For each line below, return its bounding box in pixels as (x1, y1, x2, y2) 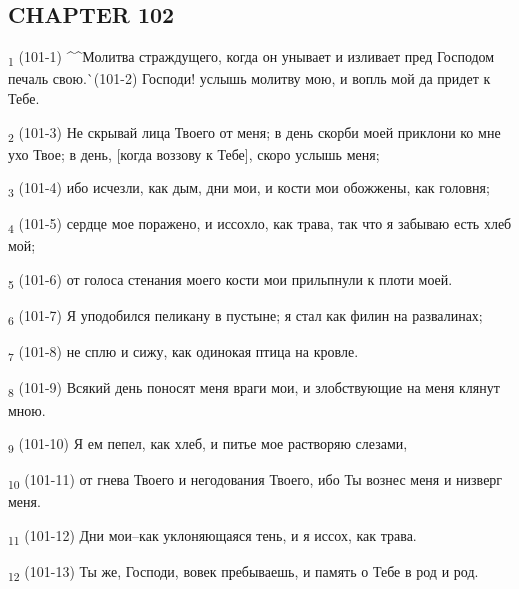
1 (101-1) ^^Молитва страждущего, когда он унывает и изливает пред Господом (8, 46, 495, 69)
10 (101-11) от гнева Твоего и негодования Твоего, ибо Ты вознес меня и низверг (8, 469, 503, 493)
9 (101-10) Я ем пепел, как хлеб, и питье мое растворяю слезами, (8, 433, 408, 456)
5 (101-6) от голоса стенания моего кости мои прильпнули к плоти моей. (8, 269, 453, 292)
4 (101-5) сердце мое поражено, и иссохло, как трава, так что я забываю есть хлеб (8, 213, 512, 237)
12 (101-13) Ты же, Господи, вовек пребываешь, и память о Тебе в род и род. (8, 561, 479, 584)
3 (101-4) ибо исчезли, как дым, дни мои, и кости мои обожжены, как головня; (8, 177, 490, 201)
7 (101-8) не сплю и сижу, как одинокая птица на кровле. (8, 341, 359, 365)
